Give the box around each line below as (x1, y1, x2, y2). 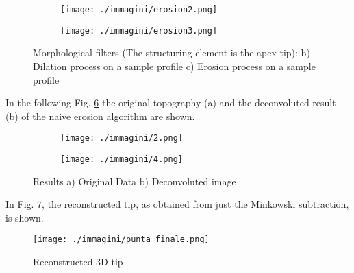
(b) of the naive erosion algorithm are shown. (5, 108, 195, 123)
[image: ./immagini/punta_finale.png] (33, 235, 210, 245)
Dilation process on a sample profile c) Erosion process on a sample (33, 58, 316, 73)
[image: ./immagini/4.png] (60, 154, 183, 164)
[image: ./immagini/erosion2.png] (60, 5, 218, 14)
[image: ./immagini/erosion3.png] (60, 25, 218, 36)
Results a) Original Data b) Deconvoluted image (33, 174, 236, 188)
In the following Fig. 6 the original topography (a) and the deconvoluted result (5, 95, 336, 110)
